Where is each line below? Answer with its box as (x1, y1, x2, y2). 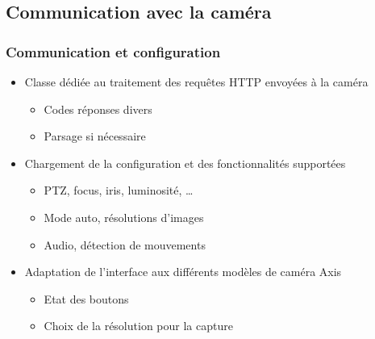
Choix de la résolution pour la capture (44, 317, 233, 334)
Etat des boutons (44, 290, 129, 307)
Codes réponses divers (44, 100, 152, 117)
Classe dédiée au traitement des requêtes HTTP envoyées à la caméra (24, 73, 369, 90)
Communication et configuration (6, 41, 221, 61)
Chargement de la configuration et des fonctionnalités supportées (24, 154, 346, 171)
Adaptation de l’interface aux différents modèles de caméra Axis (24, 263, 342, 280)
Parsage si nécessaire (44, 128, 146, 144)
